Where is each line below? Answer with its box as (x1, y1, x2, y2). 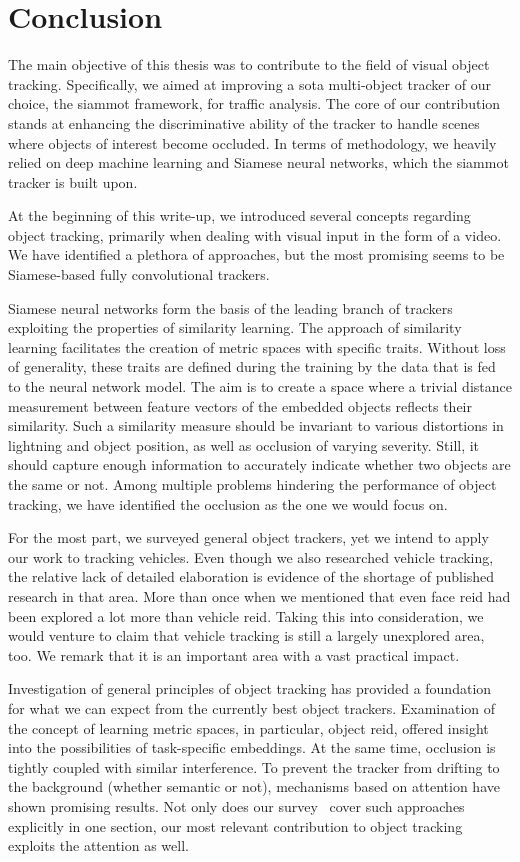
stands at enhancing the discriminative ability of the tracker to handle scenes (8, 112, 480, 133)
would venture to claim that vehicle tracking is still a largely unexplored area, (8, 625, 485, 646)
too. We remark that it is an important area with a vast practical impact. (8, 644, 460, 665)
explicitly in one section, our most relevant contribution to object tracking (8, 815, 463, 836)
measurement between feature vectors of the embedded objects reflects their (8, 395, 472, 416)
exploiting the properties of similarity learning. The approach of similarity (8, 317, 462, 338)
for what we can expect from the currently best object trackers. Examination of (8, 697, 496, 718)
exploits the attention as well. (8, 835, 189, 856)
